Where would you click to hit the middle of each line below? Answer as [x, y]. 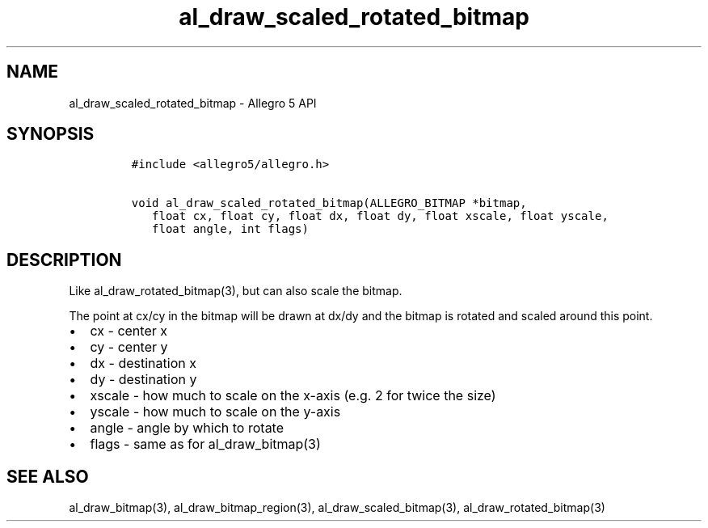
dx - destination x [143, 363]
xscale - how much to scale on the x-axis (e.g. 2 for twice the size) [293, 396]
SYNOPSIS [51, 134]
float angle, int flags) [230, 229]
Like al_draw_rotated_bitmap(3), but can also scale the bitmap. [236, 291]
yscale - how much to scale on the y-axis [215, 412]
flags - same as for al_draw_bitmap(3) [205, 444]
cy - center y [129, 347]
